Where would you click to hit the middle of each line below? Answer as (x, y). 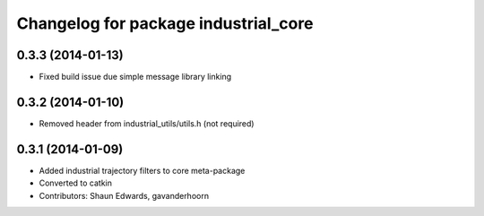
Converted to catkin (75, 183)
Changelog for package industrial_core (165, 23)
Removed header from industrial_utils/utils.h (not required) (147, 123)
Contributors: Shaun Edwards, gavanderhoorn (124, 195)
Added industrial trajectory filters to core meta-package (142, 170)
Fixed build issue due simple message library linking (135, 77)
